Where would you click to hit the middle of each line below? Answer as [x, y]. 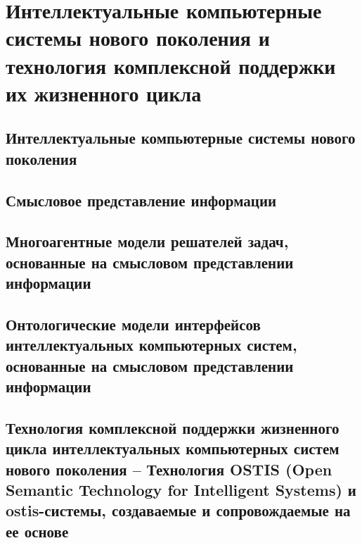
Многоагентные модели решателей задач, [147, 241]
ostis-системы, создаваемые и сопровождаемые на [178, 510]
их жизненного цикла [104, 93]
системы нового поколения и [138, 38]
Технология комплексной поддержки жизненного [173, 427]
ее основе [37, 531]
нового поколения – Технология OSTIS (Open [169, 469]
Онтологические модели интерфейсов [133, 324]
